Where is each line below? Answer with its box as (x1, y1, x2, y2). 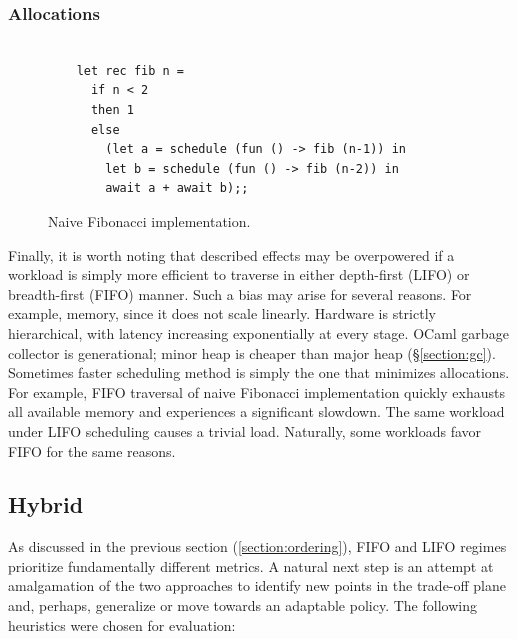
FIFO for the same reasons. (8, 440, 176, 461)
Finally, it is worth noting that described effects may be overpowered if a (8, 244, 455, 265)
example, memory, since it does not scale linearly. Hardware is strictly (8, 303, 436, 324)
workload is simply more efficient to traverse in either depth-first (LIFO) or (8, 264, 470, 285)
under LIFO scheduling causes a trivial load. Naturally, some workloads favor (8, 420, 482, 441)
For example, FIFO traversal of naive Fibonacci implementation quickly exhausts (8, 381, 505, 402)
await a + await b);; (105, 181, 249, 196)
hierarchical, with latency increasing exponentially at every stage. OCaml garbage (8, 322, 509, 343)
